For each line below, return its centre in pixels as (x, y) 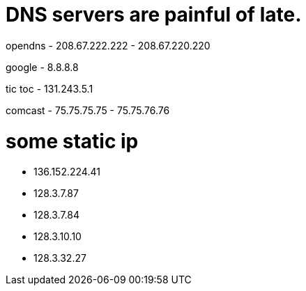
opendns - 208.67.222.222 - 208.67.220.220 (108, 45)
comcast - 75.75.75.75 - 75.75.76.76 (88, 110)
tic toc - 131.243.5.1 (49, 88)
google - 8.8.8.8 (42, 67)
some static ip (72, 141)
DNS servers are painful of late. (154, 15)
